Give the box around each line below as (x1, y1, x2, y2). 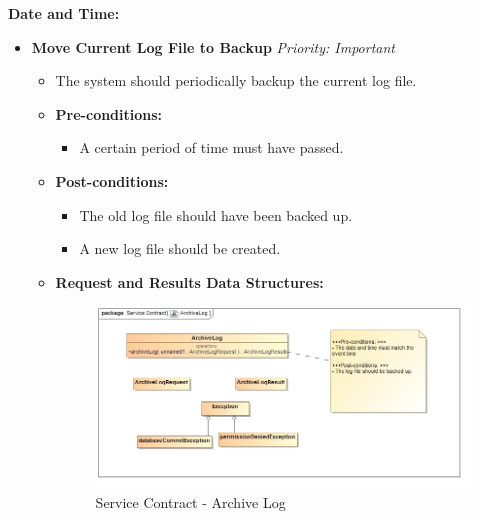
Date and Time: (8, 3, 120, 23)
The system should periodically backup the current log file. (55, 70, 417, 91)
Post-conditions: (55, 170, 169, 191)
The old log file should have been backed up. (79, 204, 353, 225)
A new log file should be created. (79, 238, 281, 259)
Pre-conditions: (55, 103, 163, 124)
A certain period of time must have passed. (79, 137, 344, 158)
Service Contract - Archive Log (95, 492, 286, 513)
